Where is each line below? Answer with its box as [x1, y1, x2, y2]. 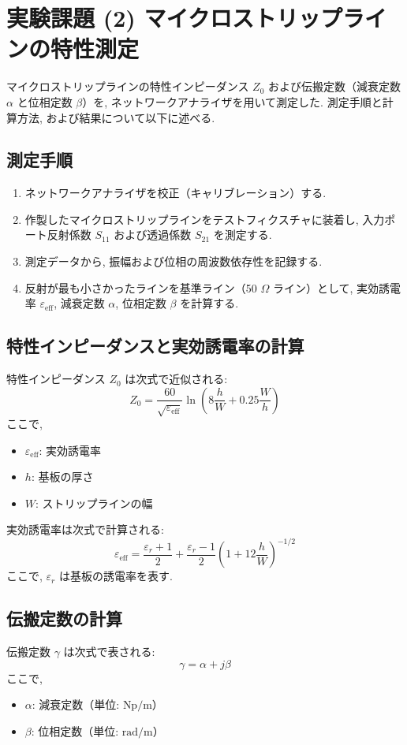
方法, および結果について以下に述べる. [17, 109, 215, 125]
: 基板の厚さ [31, 468, 94, 485]
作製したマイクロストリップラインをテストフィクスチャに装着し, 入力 [24, 210, 385, 227]
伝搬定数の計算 [6, 606, 122, 631]
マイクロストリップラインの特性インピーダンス [6, 78, 249, 95]
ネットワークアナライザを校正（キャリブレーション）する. [24, 184, 327, 201]
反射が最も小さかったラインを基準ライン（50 [24, 279, 257, 296]
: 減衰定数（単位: [32, 696, 120, 713]
